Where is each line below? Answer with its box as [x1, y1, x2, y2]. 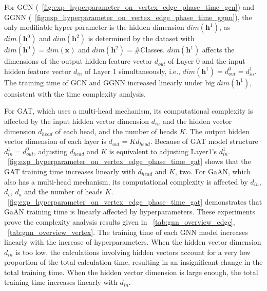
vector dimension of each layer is [4, 136, 106, 147]
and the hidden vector [162, 115, 232, 126]
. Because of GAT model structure [150, 136, 258, 147]
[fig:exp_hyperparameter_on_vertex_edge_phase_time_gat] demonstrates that [8, 196, 262, 207]
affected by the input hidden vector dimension [4, 115, 149, 126]
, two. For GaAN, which [175, 166, 251, 176]
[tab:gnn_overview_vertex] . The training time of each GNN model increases [8, 226, 248, 237]
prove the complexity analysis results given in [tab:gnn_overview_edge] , [4, 216, 235, 227]
